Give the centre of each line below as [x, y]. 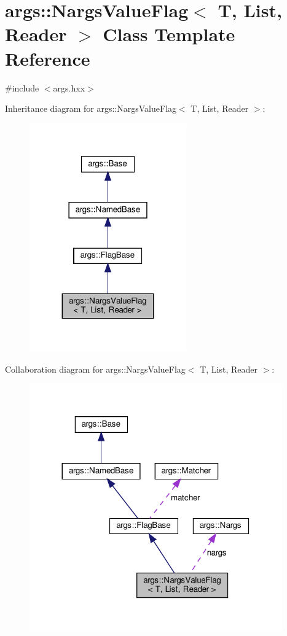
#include [22, 87]
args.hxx [69, 87]
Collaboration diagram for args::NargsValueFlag [95, 369]
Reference [48, 58]
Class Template [169, 34]
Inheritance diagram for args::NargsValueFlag [91, 108]
